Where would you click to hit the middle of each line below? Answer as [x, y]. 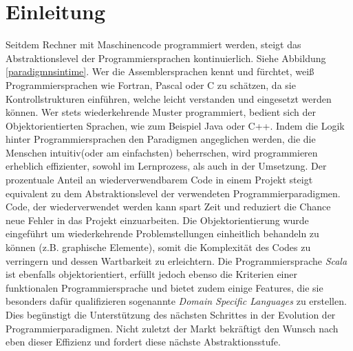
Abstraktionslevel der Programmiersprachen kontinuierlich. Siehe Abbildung [166, 58]
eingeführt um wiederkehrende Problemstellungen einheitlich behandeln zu [162, 233]
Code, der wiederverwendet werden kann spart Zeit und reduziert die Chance [168, 207]
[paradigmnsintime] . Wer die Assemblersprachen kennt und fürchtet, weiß [160, 71]
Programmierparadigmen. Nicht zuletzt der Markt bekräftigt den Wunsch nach [172, 328]
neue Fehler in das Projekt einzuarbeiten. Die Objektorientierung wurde [157, 220]
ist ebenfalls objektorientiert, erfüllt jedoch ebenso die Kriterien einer [152, 274]
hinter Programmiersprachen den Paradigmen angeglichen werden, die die [161, 139]
